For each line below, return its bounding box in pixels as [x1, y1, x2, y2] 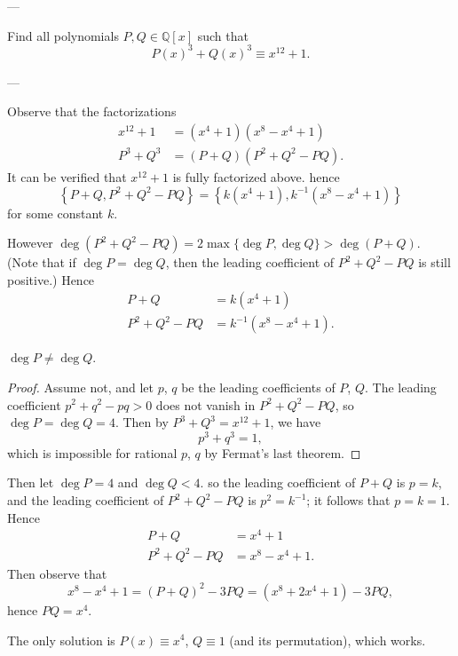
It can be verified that [7, 167, 127, 186]
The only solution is [7, 630, 115, 649]
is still [418, 253, 451, 272]
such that [197, 26, 249, 44]
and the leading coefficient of [7, 491, 164, 510]
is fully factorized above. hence [172, 167, 340, 186]
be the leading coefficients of [181, 377, 336, 396]
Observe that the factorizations [7, 102, 177, 121]
